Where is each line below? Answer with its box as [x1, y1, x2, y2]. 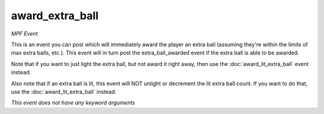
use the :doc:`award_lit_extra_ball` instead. [11, 88, 117, 95]
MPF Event [11, 30, 38, 37]
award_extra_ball [11, 9, 99, 22]
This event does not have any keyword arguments [11, 99, 135, 106]
